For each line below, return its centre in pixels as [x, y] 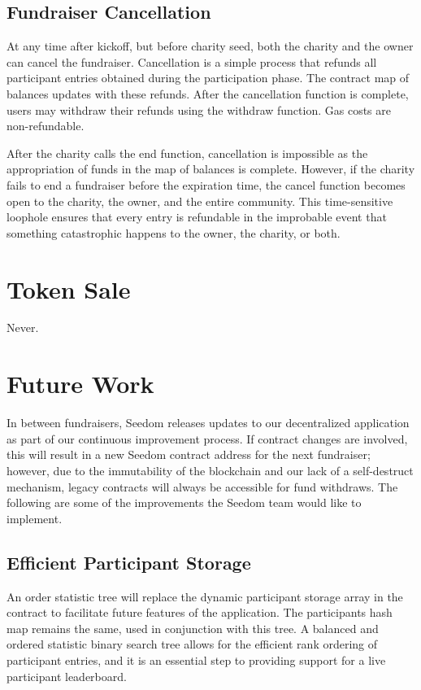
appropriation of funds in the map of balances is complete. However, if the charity [211, 169]
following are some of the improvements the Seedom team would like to [184, 502]
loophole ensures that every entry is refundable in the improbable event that [197, 217]
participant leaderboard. [67, 676]
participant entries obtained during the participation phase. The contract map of [208, 78]
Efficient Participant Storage [129, 562]
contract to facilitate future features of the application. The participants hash [200, 612]
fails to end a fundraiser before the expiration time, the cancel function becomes [206, 184]
